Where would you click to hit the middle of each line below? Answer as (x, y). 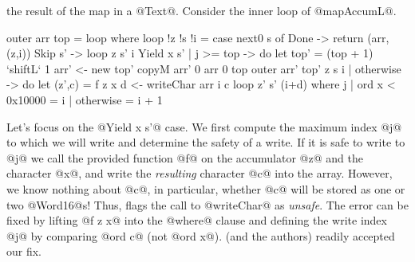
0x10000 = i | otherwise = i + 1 (85, 99)
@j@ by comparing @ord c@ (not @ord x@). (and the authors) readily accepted (201, 235)
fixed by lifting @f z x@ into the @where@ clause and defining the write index (197, 220)
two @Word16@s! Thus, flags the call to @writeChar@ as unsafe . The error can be (207, 204)
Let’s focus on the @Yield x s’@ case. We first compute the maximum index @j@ (204, 126)
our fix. (24, 251)
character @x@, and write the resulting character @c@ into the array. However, (200, 173)
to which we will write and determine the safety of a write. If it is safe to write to (206, 142)
